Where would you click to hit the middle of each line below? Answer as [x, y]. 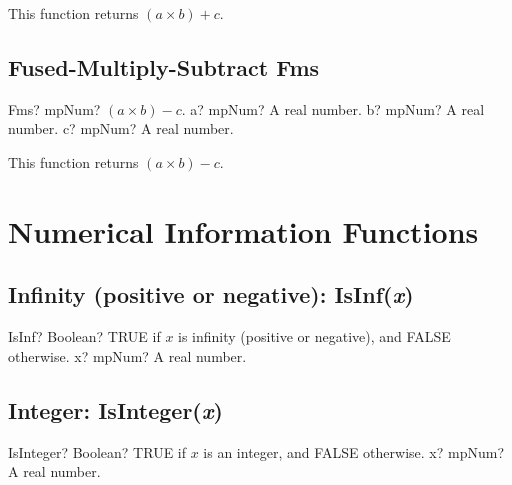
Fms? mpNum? [54, 108]
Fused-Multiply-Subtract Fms [164, 66]
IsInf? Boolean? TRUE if [84, 336]
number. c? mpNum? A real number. [121, 128]
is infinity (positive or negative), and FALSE [314, 336]
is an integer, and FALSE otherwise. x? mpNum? [354, 451]
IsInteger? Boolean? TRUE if [97, 451]
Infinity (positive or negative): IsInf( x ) [211, 294]
